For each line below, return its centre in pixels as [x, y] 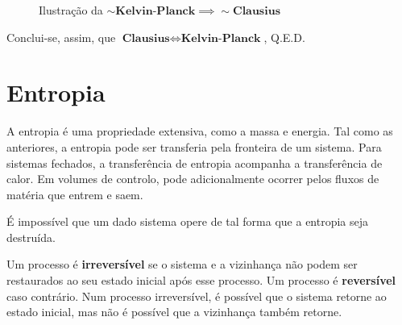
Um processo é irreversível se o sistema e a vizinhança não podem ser [182, 264]
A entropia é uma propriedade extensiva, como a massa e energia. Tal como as [200, 131]
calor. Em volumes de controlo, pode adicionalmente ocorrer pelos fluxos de [193, 179]
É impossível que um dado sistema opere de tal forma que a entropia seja [188, 221]
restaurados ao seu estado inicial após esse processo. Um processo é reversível [201, 280]
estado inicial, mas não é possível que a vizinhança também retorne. [174, 312]
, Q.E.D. [284, 37]
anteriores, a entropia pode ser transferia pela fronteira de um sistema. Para [194, 146]
